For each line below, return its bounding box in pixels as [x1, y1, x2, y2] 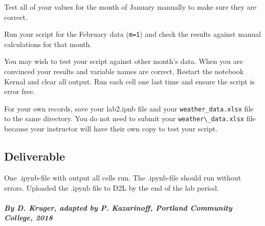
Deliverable [4, 148, 65, 164]
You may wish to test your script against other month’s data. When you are [4, 56, 243, 66]
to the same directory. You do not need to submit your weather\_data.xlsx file [4, 113, 256, 124]
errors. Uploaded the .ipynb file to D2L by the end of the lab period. [4, 182, 219, 193]
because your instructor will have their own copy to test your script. [4, 123, 218, 134]
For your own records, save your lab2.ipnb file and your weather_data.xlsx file [4, 103, 254, 114]
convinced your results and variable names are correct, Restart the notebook [4, 66, 244, 77]
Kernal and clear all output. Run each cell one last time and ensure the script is [4, 76, 255, 86]
